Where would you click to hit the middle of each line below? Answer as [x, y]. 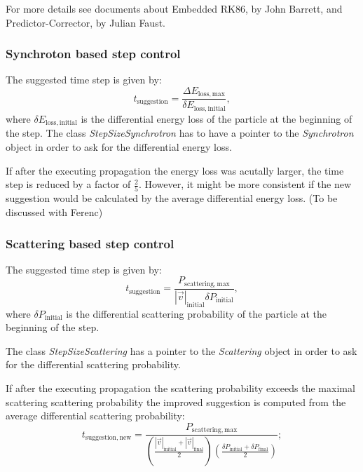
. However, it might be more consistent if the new [245, 184]
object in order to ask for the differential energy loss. [119, 146]
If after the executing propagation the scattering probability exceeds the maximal [180, 387]
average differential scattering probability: [95, 416]
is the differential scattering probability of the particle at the [196, 313]
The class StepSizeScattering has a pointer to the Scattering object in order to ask [181, 350]
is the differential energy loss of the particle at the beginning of [217, 118]
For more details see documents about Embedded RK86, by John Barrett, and [174, 8]
